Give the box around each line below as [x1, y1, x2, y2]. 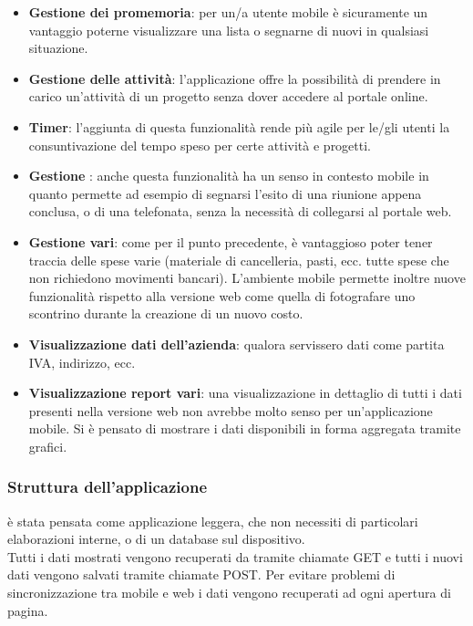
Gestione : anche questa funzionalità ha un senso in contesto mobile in [28, 166, 429, 185]
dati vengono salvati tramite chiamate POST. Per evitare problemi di [7, 565, 396, 584]
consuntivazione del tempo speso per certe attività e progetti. [28, 135, 372, 154]
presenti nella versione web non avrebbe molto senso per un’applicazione [28, 401, 433, 420]
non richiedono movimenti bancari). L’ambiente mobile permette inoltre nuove [28, 268, 466, 287]
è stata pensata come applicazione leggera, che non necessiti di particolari [7, 511, 418, 530]
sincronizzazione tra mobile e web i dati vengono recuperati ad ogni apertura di [7, 583, 451, 602]
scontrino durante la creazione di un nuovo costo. [28, 304, 303, 323]
